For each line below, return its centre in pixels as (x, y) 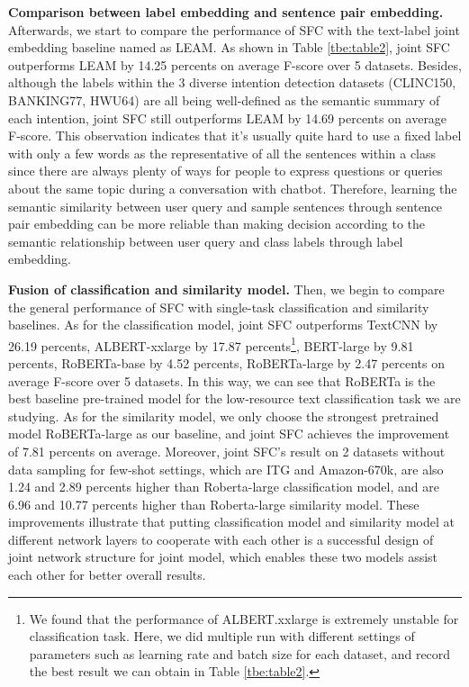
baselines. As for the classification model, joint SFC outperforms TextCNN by (223, 325)
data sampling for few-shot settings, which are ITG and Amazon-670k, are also (226, 469)
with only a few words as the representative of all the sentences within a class (222, 153)
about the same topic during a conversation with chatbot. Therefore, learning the (233, 188)
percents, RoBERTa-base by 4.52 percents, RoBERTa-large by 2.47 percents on (226, 362)
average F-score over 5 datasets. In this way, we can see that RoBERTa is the (222, 380)
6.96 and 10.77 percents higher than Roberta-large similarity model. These (214, 504)
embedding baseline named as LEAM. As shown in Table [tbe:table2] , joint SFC (229, 47)
